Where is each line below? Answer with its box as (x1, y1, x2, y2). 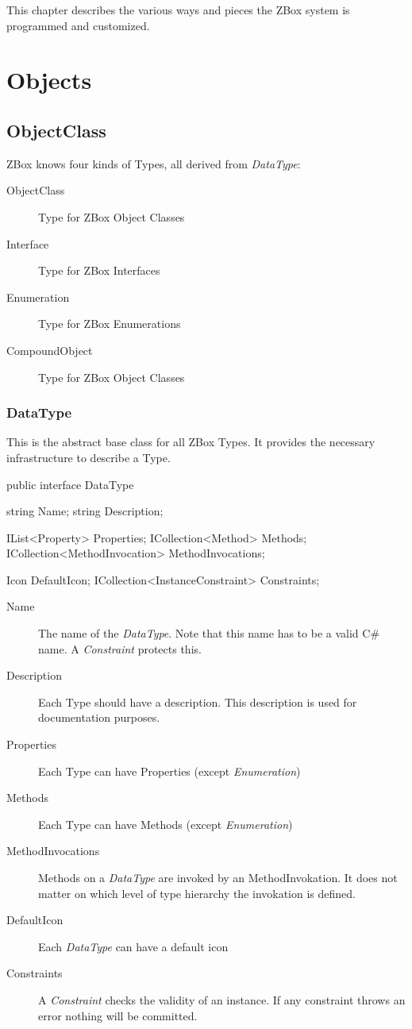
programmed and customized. (6, 17, 150, 33)
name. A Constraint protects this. (38, 640, 202, 657)
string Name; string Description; (6, 503, 164, 519)
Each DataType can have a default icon (38, 938, 229, 954)
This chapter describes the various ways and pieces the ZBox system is (6, 2, 350, 17)
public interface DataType (6, 476, 134, 492)
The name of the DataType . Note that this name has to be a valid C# (38, 625, 380, 642)
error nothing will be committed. (38, 1007, 198, 1023)
